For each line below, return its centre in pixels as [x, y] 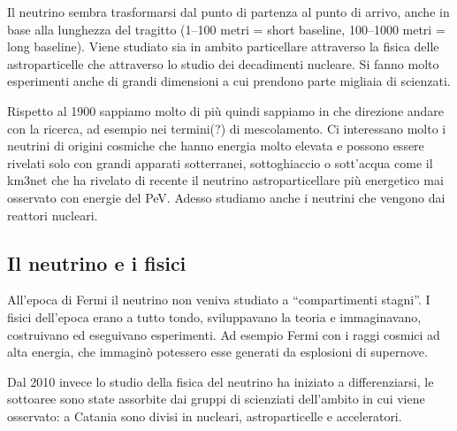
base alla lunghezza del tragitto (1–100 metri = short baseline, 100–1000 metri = [226, 29]
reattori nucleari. [53, 215]
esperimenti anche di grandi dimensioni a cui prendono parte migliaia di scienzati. [229, 81]
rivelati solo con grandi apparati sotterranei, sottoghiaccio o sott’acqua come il [220, 162]
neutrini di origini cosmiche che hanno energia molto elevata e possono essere [216, 146]
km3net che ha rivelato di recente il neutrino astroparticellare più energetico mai [225, 180]
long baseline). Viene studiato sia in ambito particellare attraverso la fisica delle [223, 46]
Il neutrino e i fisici [97, 262]
